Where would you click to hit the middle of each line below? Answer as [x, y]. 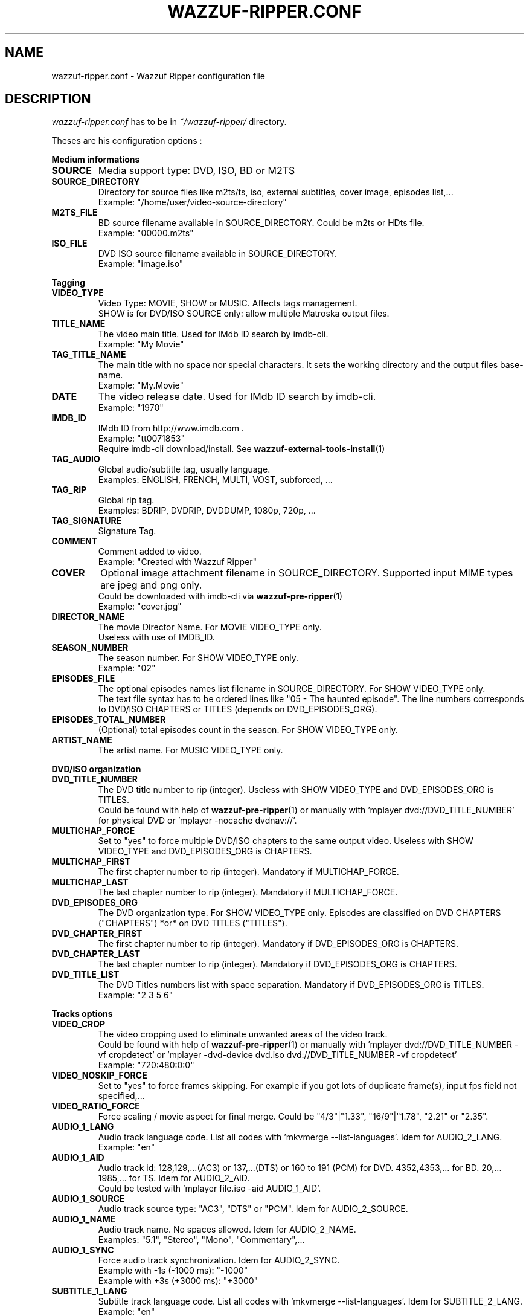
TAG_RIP [69, 490]
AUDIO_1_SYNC [83, 1250]
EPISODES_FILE [83, 679]
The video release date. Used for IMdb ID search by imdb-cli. [237, 397]
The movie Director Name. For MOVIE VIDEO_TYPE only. [210, 627]
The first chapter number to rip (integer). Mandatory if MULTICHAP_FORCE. [248, 872]
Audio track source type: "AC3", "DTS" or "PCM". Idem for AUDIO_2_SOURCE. [253, 1209]
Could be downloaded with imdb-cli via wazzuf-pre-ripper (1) [220, 596]
